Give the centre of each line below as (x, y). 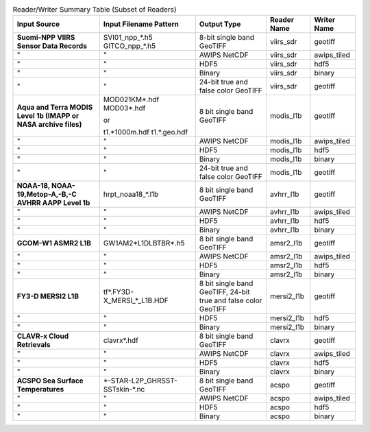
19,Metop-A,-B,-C (47, 194)
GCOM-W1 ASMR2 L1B (54, 243)
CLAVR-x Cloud (42, 336)
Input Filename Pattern (141, 24)
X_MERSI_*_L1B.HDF (136, 300)
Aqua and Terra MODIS (55, 108)
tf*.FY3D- (118, 292)
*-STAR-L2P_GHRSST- (140, 381)
